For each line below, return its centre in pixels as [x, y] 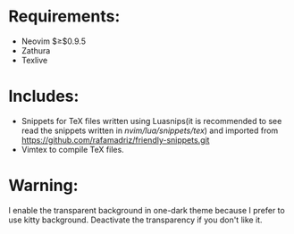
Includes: [44, 96]
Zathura [36, 50]
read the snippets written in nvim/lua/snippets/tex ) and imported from [150, 130]
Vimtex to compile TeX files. [72, 149]
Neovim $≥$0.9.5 [54, 41]
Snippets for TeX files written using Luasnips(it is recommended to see [151, 121]
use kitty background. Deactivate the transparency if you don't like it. [135, 220]
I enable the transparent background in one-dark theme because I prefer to [147, 210]
